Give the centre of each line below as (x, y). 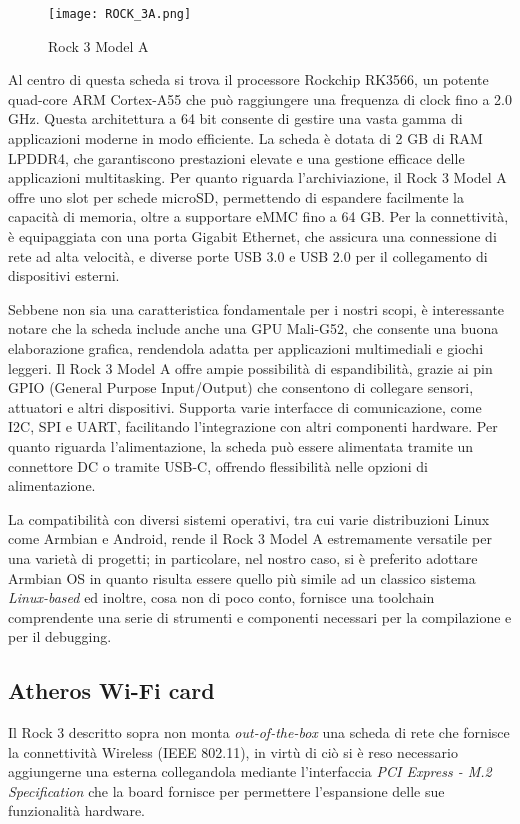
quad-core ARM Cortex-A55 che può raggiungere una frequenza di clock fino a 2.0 (260, 98)
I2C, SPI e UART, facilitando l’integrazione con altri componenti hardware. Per (253, 426)
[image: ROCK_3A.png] (120, 14)
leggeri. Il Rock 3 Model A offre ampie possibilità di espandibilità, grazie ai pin (250, 367)
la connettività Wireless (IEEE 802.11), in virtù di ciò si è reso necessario (233, 751)
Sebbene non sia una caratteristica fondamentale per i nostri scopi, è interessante (256, 308)
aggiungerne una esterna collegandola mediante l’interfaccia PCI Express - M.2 (250, 771)
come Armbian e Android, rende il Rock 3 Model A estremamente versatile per (250, 538)
